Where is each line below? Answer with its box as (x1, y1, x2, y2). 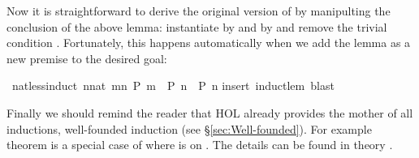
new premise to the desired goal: (6, 49, 167, 66)
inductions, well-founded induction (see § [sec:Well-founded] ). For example (6, 120, 372, 137)
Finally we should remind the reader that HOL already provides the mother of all (6, 104, 413, 121)
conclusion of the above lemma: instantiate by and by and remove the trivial (6, 18, 387, 35)
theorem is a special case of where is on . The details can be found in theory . (6, 136, 393, 153)
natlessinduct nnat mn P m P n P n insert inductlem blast (11, 77, 335, 94)
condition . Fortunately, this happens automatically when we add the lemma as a (6, 34, 411, 51)
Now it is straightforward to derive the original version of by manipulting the (6, 2, 391, 19)
